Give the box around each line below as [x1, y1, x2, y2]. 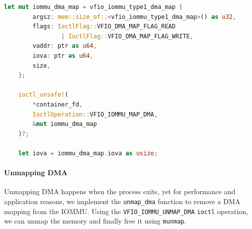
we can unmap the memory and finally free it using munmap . [4, 216, 187, 226]
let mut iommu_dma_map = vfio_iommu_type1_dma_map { [4, 3, 183, 10]
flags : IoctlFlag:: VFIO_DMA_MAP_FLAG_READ [32, 23, 176, 30]
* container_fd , [32, 101, 83, 108]
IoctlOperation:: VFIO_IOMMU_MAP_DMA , [32, 111, 158, 118]
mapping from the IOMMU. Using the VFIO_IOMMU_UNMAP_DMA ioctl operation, [4, 206, 249, 216]
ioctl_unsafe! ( [18, 91, 68, 99]
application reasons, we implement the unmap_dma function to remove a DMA [4, 196, 241, 206]
